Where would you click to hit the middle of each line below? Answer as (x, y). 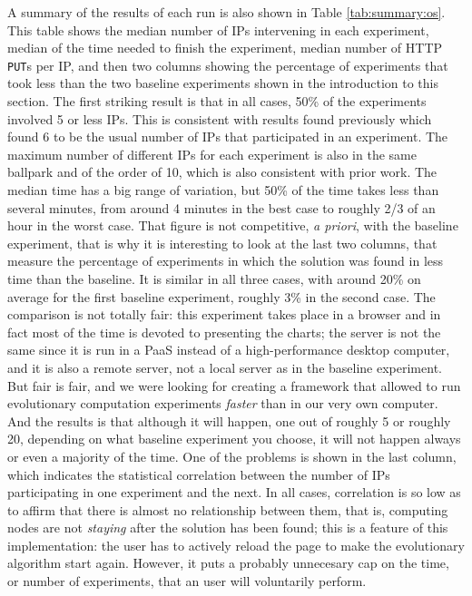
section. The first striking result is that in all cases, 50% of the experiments (217, 101)
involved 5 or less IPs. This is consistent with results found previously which (220, 118)
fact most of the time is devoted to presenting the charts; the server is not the (224, 332)
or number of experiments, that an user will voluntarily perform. (187, 581)
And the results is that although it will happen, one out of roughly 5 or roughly (229, 420)
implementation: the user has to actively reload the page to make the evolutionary (236, 545)
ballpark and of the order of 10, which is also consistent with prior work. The (222, 172)
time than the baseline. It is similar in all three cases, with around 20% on (214, 278)
